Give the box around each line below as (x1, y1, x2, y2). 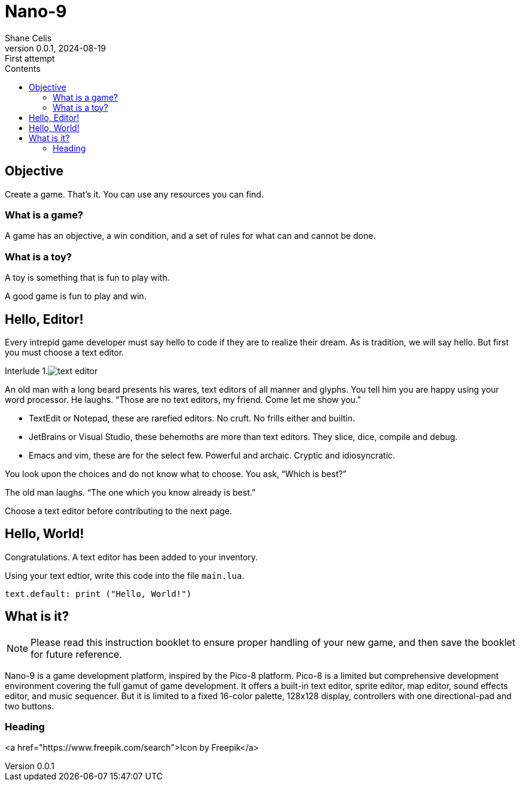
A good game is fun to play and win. (5, 291, 147, 302)
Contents (5, 63, 41, 74)
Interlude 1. (5, 365, 48, 376)
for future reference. (31, 648, 122, 660)
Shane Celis (5, 32, 52, 43)
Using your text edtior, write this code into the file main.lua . (5, 570, 245, 581)
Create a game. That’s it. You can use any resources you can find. (5, 189, 264, 199)
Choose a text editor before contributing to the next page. (5, 505, 232, 516)
